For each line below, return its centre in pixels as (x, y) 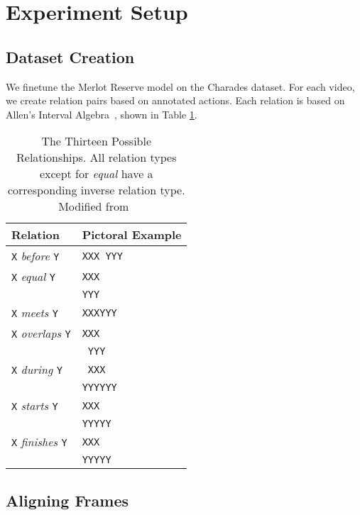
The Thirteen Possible (97, 141)
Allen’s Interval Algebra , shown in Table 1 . (102, 114)
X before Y (36, 256)
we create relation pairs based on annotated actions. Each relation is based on (175, 100)
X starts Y (35, 406)
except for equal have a (96, 174)
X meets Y (35, 313)
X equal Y (33, 277)
